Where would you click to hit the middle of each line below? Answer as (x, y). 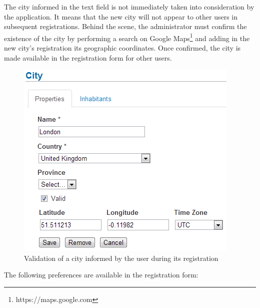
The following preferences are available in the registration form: (101, 275)
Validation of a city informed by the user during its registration (121, 258)
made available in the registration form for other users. (88, 57)
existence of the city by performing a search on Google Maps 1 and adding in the (127, 37)
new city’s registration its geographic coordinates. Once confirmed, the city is (122, 48)
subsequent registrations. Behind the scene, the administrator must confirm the (125, 26)
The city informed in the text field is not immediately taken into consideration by (129, 7)
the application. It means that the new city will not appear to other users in (121, 16)
